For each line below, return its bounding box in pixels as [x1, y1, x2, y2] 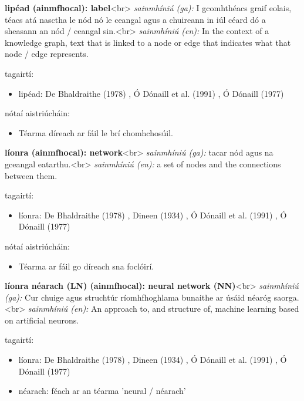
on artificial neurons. [5, 314, 79, 326]
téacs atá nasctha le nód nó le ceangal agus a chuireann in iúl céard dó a [5, 13, 266, 25]
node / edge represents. [5, 48, 89, 60]
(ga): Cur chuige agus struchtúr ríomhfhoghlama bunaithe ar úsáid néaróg [5, 291, 272, 303]
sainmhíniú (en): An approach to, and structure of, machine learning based [28, 302, 299, 315]
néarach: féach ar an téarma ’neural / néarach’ [18, 385, 186, 397]
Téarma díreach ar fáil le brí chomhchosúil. [18, 126, 173, 139]
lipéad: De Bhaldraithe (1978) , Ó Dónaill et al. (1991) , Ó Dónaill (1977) [18, 87, 284, 99]
